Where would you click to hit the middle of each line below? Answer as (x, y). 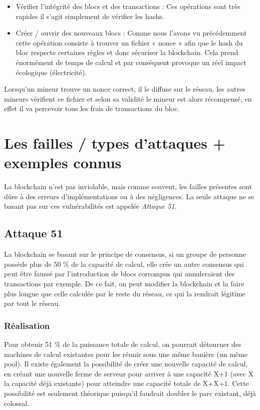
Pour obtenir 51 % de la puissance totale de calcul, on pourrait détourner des (123, 344)
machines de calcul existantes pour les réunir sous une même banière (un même (126, 354)
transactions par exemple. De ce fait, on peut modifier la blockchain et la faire (124, 284)
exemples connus (63, 162)
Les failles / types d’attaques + (115, 143)
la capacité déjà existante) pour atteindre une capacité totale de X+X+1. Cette (126, 383)
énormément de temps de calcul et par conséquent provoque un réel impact (131, 62)
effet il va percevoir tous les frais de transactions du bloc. (92, 108)
